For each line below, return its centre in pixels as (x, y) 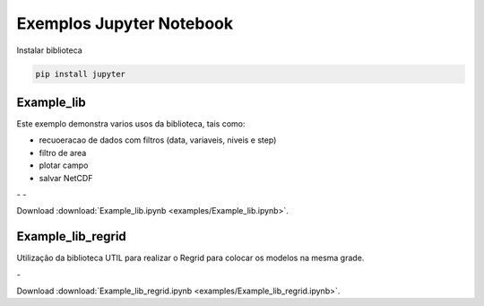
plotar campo (64, 165)
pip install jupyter (80, 74)
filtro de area (63, 153)
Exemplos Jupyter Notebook (125, 23)
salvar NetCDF (66, 178)
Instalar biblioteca (49, 50)
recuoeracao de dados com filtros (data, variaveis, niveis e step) (158, 140)
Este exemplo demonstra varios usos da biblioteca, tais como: (131, 124)
